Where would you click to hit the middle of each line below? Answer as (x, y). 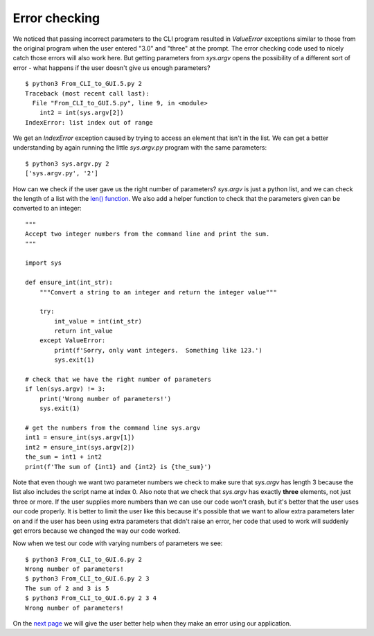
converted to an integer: (47, 209)
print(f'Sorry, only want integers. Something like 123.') (158, 350)
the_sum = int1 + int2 (64, 457)
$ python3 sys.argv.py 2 (67, 164)
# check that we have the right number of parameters (118, 380)
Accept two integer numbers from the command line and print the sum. (148, 234)
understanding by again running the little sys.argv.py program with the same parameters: (140, 148)
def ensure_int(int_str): (69, 283)
